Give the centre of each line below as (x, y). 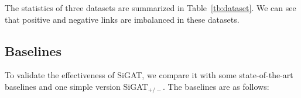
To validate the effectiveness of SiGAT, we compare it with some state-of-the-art (149, 75)
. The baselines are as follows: (216, 86)
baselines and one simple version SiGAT (76, 86)
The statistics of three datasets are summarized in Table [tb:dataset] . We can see (150, 8)
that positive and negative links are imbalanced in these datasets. (122, 19)
